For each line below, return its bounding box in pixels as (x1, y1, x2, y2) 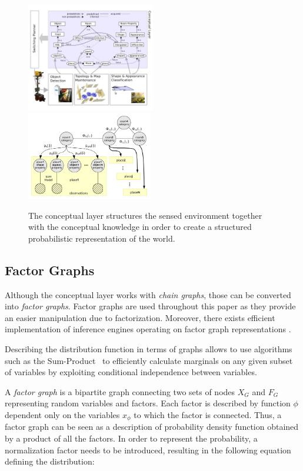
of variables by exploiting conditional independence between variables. (5, 366, 257, 378)
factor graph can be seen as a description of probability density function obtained (5, 420, 299, 433)
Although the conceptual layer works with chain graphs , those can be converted (5, 288, 291, 300)
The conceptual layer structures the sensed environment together (28, 209, 262, 221)
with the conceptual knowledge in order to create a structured (28, 221, 252, 233)
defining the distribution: (5, 455, 95, 467)
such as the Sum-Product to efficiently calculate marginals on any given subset (5, 354, 293, 366)
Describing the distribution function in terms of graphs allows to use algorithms (5, 342, 292, 355)
